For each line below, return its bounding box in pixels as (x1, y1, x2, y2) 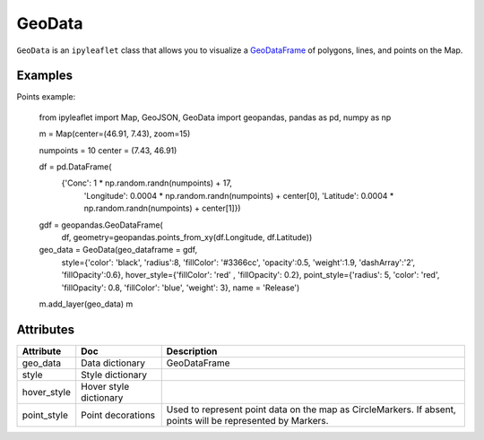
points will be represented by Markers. (166, 414, 329, 427)
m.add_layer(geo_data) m (39, 298, 134, 309)
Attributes (16, 322, 75, 337)
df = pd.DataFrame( (39, 161, 112, 172)
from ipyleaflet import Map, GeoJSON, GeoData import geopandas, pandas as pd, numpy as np (39, 112, 392, 123)
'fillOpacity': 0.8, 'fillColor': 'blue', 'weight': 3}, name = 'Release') (61, 282, 300, 293)
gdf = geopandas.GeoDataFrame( (39, 220, 163, 230)
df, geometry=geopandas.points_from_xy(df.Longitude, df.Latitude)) (61, 231, 313, 242)
